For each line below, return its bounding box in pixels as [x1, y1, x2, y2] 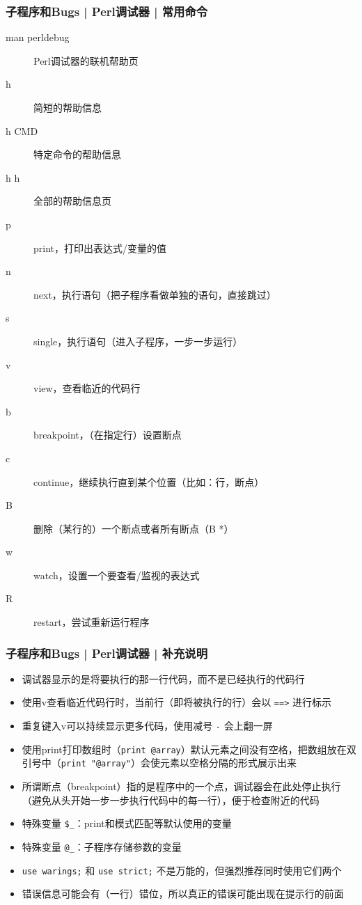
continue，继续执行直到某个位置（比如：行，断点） [33, 474, 265, 489]
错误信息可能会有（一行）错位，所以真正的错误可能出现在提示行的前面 [22, 886, 344, 901]
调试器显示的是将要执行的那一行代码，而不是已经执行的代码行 [22, 671, 305, 686]
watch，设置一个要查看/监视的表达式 [33, 567, 200, 582]
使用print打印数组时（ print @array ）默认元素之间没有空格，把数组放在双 [22, 741, 356, 756]
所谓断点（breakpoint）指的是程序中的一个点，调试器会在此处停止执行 [22, 779, 341, 794]
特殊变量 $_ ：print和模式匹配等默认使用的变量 [22, 816, 232, 831]
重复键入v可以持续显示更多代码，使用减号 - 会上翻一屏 [22, 718, 273, 733]
